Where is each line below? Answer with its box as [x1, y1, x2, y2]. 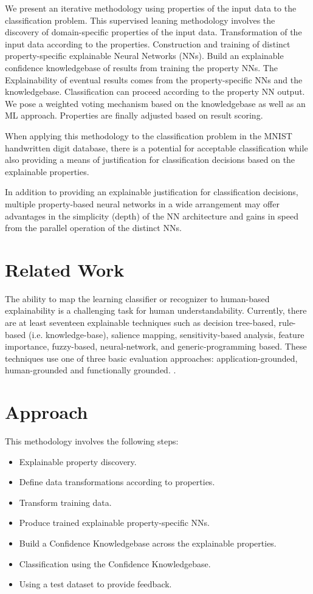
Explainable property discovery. [19, 455, 137, 468]
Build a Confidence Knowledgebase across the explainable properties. [19, 537, 277, 550]
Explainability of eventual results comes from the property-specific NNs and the [5, 73, 303, 86]
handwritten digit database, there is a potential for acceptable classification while [5, 141, 308, 154]
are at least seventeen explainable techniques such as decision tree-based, [5, 316, 276, 328]
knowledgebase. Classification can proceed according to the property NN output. [5, 85, 305, 98]
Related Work [5, 257, 125, 281]
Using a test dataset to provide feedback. [19, 578, 172, 590]
